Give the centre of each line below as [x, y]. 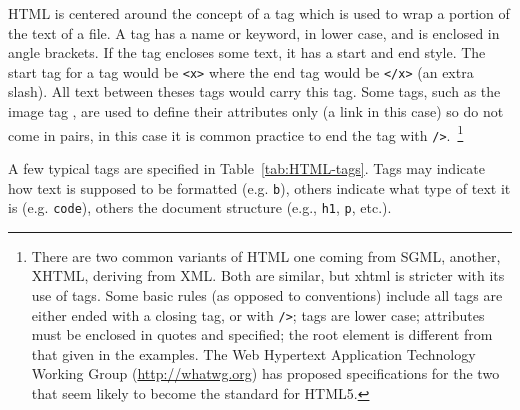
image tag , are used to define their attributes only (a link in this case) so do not [256, 111]
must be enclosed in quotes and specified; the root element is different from [262, 334]
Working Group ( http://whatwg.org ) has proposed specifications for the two [265, 373]
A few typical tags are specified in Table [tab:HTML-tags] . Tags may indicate [246, 167]
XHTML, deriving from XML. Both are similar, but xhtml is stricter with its [268, 275]
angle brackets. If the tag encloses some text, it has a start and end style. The [247, 52]
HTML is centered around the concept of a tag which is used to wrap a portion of [259, 13]
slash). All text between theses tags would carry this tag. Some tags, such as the [254, 91]
